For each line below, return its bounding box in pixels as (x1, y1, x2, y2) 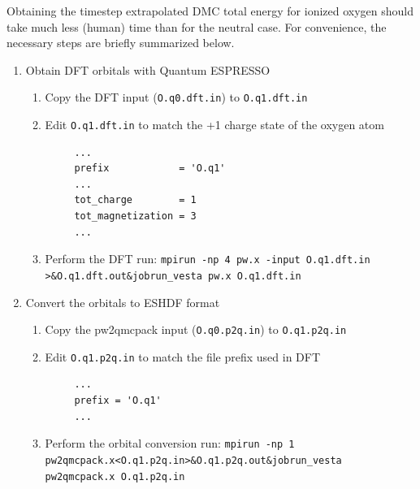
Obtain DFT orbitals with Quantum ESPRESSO (25, 61, 271, 78)
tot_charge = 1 (74, 194, 197, 206)
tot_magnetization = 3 (74, 210, 197, 223)
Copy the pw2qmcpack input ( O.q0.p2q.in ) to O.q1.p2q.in (45, 321, 347, 338)
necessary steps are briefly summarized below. (6, 34, 235, 51)
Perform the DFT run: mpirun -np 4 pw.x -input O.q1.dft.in (45, 250, 370, 267)
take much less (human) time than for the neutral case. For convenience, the (6, 18, 387, 35)
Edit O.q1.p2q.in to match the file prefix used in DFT (45, 348, 321, 365)
